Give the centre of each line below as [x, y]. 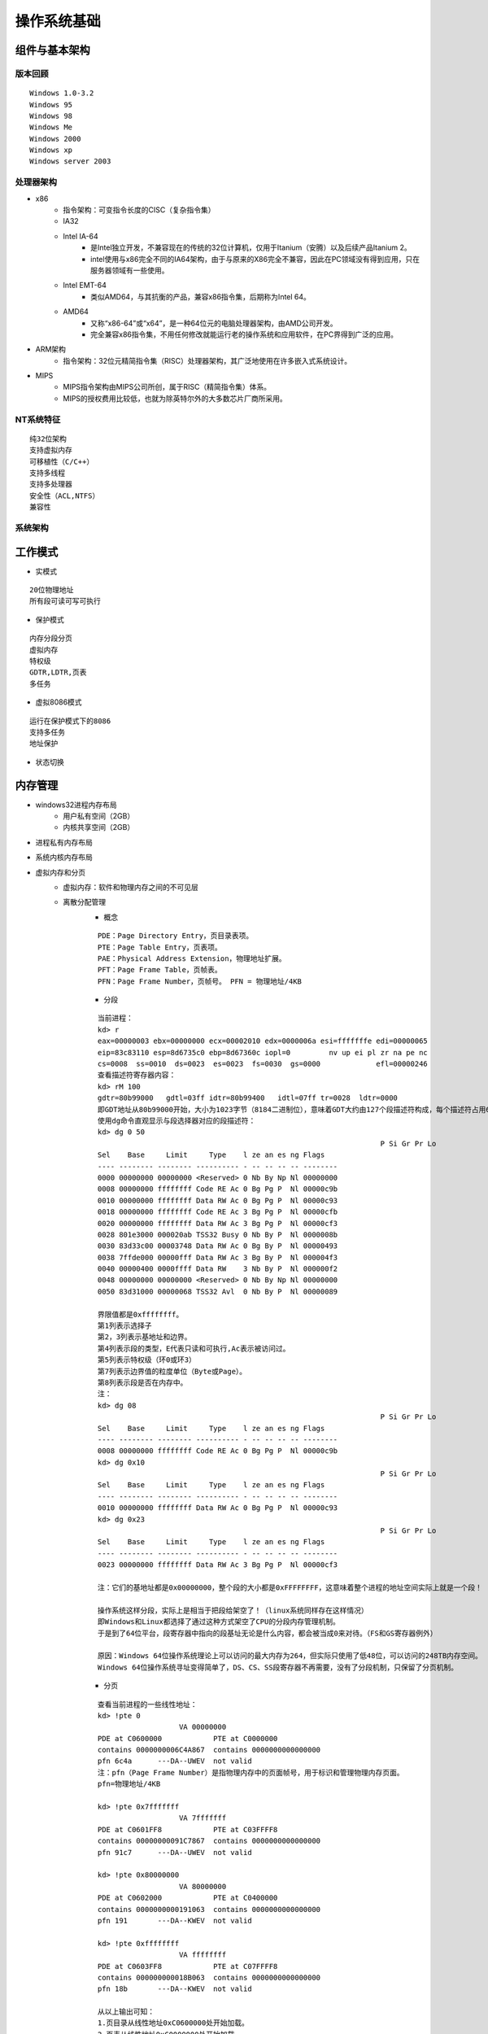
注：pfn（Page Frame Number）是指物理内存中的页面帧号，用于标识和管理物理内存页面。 [251, 1772]
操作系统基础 [58, 21]
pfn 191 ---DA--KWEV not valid [175, 1921]
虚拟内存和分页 [60, 872]
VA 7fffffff [203, 1818]
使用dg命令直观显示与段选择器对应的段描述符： [177, 1120]
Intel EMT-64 [85, 286]
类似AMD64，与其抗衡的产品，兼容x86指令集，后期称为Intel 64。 [200, 296]
